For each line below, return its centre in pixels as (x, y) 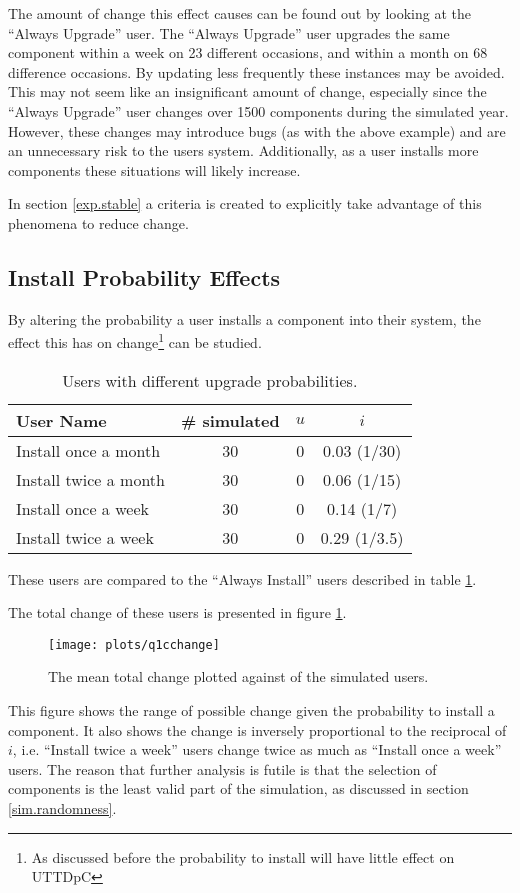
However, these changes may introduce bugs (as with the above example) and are (257, 130)
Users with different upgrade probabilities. (210, 380)
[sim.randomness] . (62, 807)
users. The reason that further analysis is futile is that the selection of (222, 768)
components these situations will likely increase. (154, 169)
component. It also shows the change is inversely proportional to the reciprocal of (257, 729)
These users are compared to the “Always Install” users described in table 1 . (242, 578)
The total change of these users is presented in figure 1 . (177, 612)
